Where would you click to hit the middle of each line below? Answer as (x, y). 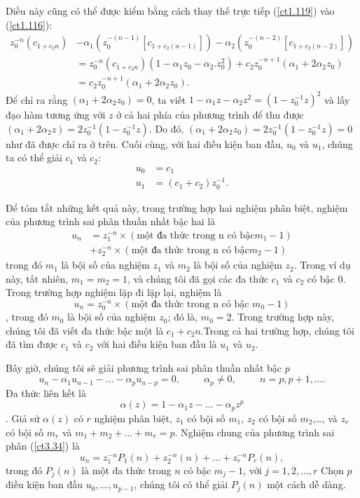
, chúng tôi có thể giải (181, 484)
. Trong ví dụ (322, 265)
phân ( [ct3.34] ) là (43, 446)
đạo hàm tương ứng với (56, 115)
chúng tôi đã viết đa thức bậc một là (85, 330)
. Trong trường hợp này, (283, 317)
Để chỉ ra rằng (37, 99)
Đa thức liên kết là (46, 392)
